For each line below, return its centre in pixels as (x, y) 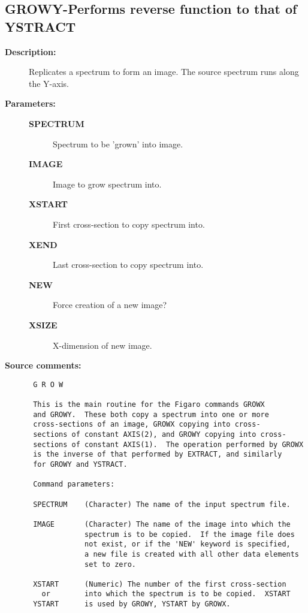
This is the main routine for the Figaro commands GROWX (149, 404)
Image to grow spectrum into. (107, 184)
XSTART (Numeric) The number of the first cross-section (160, 584)
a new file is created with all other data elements (192, 554)
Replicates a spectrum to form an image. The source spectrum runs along (164, 72)
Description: (31, 51)
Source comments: (43, 365)
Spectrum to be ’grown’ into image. (118, 144)
